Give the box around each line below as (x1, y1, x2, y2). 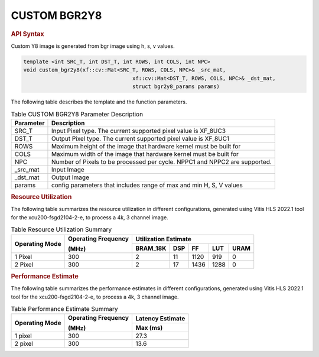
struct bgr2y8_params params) (132, 83, 220, 90)
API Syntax (11, 30, 44, 38)
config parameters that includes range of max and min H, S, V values (51, 181, 243, 189)
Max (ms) (135, 323, 163, 332)
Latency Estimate (135, 314, 185, 323)
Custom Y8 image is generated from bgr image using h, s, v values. (11, 42, 175, 50)
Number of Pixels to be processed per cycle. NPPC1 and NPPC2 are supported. (51, 157, 272, 165)
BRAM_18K (135, 244, 167, 252)
